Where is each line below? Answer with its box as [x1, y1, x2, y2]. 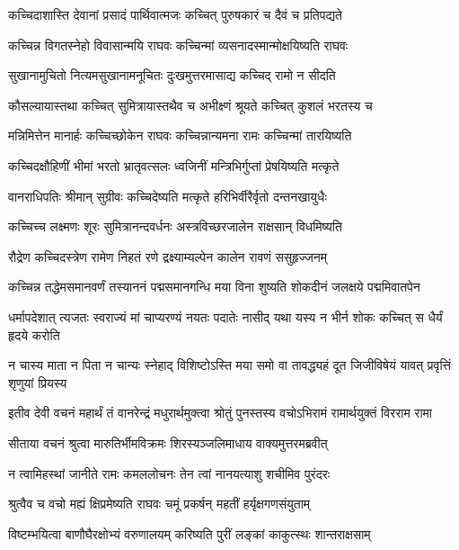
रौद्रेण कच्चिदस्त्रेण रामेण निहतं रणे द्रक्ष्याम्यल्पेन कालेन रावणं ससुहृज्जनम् [8, 247, 328, 266]
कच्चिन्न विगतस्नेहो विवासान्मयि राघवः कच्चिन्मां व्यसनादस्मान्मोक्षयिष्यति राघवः [8, 35, 349, 54]
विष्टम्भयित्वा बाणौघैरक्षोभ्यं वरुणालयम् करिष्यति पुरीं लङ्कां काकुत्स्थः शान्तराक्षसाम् [8, 524, 371, 543]
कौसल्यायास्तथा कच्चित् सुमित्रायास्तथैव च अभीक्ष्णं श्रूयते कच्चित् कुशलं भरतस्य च [8, 95, 373, 114]
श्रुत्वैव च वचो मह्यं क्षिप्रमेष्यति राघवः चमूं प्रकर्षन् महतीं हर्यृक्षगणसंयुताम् [8, 494, 311, 513]
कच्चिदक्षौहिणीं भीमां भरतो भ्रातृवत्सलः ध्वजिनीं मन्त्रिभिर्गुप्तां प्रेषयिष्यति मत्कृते [8, 156, 340, 175]
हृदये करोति [8, 325, 60, 344]
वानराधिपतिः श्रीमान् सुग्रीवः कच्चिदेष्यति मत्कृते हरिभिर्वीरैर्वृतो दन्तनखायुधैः [8, 186, 327, 205]
